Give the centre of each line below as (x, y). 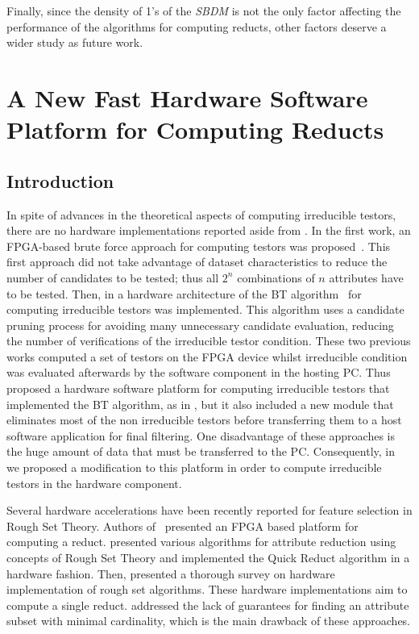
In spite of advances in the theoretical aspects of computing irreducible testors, (201, 214)
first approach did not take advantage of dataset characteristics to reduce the (197, 262)
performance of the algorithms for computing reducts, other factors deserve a (197, 26)
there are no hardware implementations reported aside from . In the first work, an (209, 230)
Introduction (60, 180)
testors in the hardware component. (94, 483)
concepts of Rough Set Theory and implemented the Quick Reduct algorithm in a (208, 558)
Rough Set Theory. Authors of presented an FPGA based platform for (183, 526)
